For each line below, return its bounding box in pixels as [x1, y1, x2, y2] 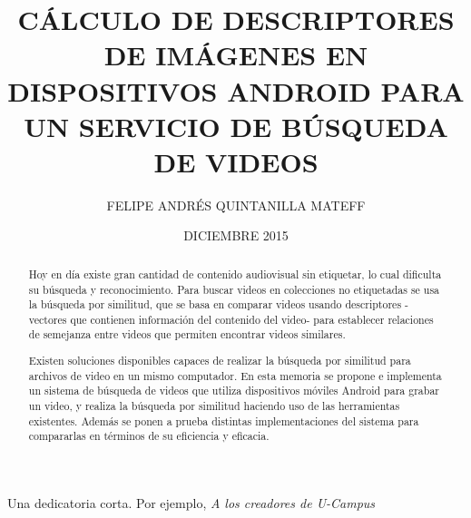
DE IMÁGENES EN [103, 36, 368, 73]
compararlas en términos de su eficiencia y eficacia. [28, 428, 270, 444]
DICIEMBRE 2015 [183, 226, 289, 245]
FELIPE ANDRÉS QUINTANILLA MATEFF [106, 195, 366, 214]
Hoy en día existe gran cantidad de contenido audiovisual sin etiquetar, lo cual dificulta [28, 266, 442, 281]
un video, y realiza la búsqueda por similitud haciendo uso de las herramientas [28, 398, 400, 413]
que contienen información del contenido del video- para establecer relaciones [70, 311, 434, 327]
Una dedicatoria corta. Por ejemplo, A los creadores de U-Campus [7, 493, 376, 512]
